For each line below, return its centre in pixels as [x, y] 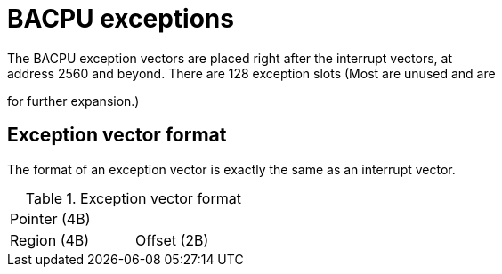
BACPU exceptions [121, 19]
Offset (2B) [172, 240]
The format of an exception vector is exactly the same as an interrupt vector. [231, 169]
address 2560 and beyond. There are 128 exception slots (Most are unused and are [251, 73]
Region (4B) [50, 240]
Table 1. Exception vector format [133, 198]
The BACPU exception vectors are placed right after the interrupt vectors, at [230, 58]
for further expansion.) [73, 101]
